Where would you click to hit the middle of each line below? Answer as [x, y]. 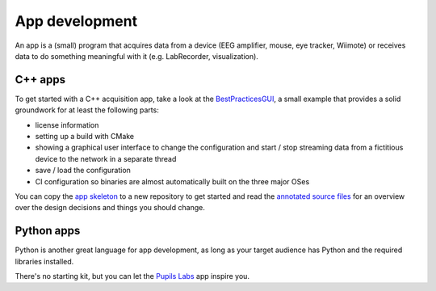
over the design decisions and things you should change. [110, 208]
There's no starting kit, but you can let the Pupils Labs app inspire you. [132, 276]
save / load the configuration [83, 171]
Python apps [48, 231]
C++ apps [40, 80]
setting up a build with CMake [85, 137]
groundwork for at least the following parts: [87, 110]
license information [67, 124]
